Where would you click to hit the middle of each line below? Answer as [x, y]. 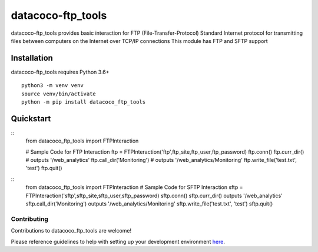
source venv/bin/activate [59, 94]
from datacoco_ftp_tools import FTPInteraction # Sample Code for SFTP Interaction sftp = [134, 187]
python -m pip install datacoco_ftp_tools [84, 102]
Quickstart [31, 119]
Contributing [29, 219]
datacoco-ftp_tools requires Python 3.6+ [60, 72]
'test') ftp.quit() [44, 168]
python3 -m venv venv [52, 86]
